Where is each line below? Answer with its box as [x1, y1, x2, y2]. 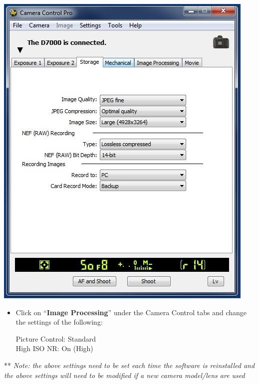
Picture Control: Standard [15, 333, 96, 344]
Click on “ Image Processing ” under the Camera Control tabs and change [15, 307, 247, 317]
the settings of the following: [15, 317, 103, 327]
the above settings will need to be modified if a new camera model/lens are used [4, 370, 245, 380]
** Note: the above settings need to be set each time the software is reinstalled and [4, 360, 255, 370]
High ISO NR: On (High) [15, 343, 93, 354]
